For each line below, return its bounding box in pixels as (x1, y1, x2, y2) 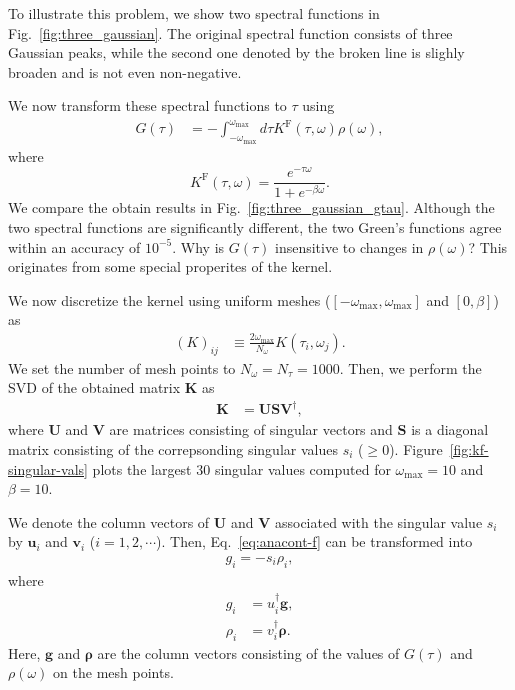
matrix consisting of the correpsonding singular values (8, 439, 338, 460)
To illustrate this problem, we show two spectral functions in (8, 3, 380, 23)
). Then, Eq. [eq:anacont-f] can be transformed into (156, 531, 473, 552)
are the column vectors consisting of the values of (97, 642, 400, 663)
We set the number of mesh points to (8, 357, 236, 378)
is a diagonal (411, 419, 489, 440)
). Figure (389, 439, 443, 460)
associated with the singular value (274, 511, 483, 532)
